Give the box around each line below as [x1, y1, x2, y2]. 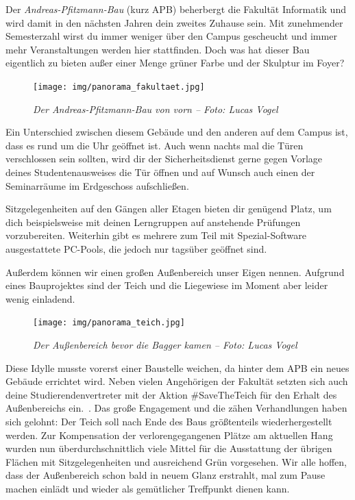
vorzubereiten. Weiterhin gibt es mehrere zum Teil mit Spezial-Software [5, 228, 306, 242]
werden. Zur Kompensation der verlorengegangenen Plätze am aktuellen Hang [5, 427, 333, 442]
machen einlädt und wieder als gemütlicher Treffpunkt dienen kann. [5, 481, 290, 495]
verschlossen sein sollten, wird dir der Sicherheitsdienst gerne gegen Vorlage [5, 151, 323, 166]
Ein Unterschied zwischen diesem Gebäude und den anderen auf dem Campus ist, [5, 125, 348, 139]
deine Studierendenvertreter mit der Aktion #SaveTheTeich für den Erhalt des [5, 387, 337, 401]
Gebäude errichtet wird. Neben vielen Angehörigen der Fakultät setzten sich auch [5, 374, 348, 388]
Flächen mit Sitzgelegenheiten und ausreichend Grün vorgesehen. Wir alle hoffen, [5, 454, 347, 468]
